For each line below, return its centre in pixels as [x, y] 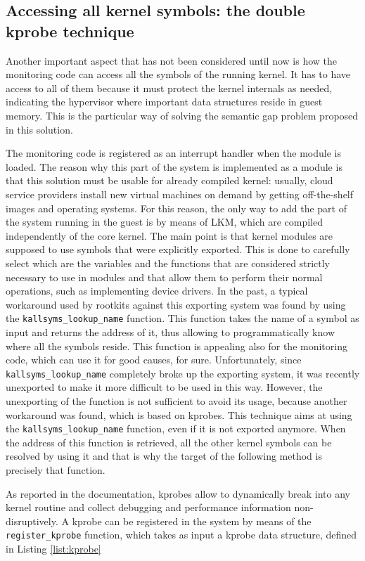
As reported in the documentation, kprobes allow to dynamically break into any [178, 493]
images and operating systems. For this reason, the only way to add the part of [176, 208]
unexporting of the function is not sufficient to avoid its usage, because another [177, 400]
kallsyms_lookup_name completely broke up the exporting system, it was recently [183, 373]
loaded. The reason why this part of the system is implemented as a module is [174, 166]
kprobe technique [70, 31]
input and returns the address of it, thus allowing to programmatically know [170, 331]
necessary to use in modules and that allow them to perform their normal [164, 277]
